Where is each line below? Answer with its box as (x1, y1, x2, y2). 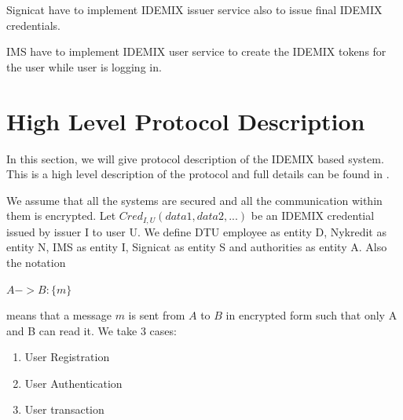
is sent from (128, 307, 185, 323)
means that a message (6, 307, 112, 323)
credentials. (6, 16, 60, 33)
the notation (6, 254, 66, 270)
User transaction (24, 401, 104, 418)
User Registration (24, 349, 110, 365)
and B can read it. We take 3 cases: (6, 322, 177, 338)
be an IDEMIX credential (251, 207, 375, 224)
